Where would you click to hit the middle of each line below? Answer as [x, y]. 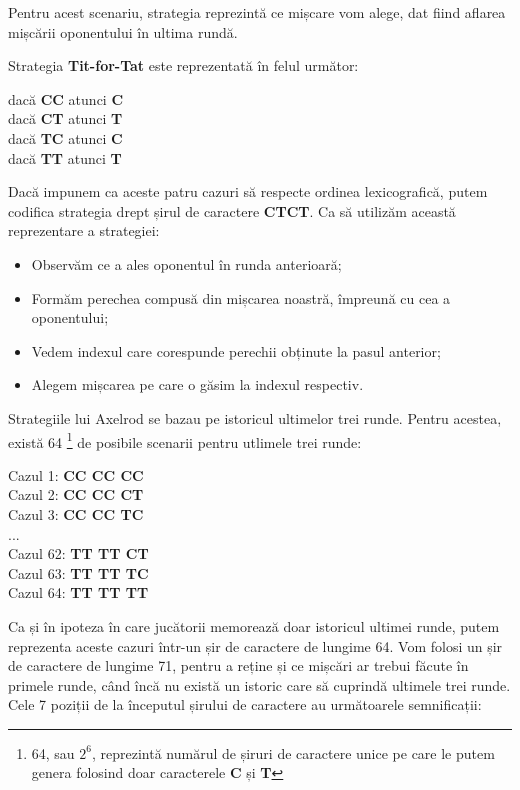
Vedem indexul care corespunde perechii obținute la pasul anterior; [236, 350]
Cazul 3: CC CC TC [76, 513]
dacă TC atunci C [65, 137]
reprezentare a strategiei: [84, 230]
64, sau [53, 752]
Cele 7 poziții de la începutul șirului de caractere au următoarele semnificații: [245, 704]
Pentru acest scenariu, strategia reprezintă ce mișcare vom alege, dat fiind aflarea [257, 12]
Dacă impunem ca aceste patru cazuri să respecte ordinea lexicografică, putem [248, 191]
